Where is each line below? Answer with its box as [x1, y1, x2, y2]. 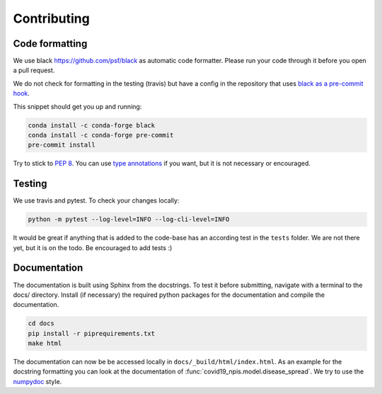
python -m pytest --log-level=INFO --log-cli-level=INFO [28, 215, 230, 223]
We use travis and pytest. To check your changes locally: [13, 196, 180, 205]
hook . [13, 89, 30, 98]
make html [28, 339, 62, 347]
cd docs [28, 320, 54, 327]
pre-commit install [28, 141, 95, 149]
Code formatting [13, 38, 88, 50]
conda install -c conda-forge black [28, 121, 156, 129]
